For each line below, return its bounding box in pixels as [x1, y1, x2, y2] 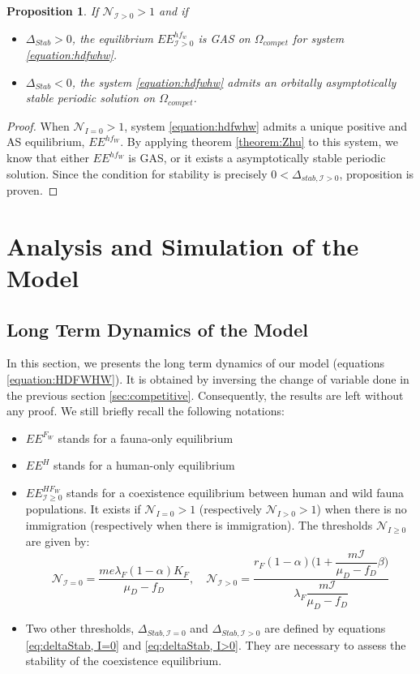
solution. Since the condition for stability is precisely [6, 165, 268, 182]
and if [159, 2, 188, 19]
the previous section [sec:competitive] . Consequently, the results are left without [6, 386, 404, 403]
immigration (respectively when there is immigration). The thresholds [25, 517, 373, 534]
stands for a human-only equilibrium [54, 457, 235, 474]
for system [293, 29, 345, 46]
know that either [6, 149, 89, 166]
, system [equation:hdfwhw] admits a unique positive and [124, 117, 408, 134]
